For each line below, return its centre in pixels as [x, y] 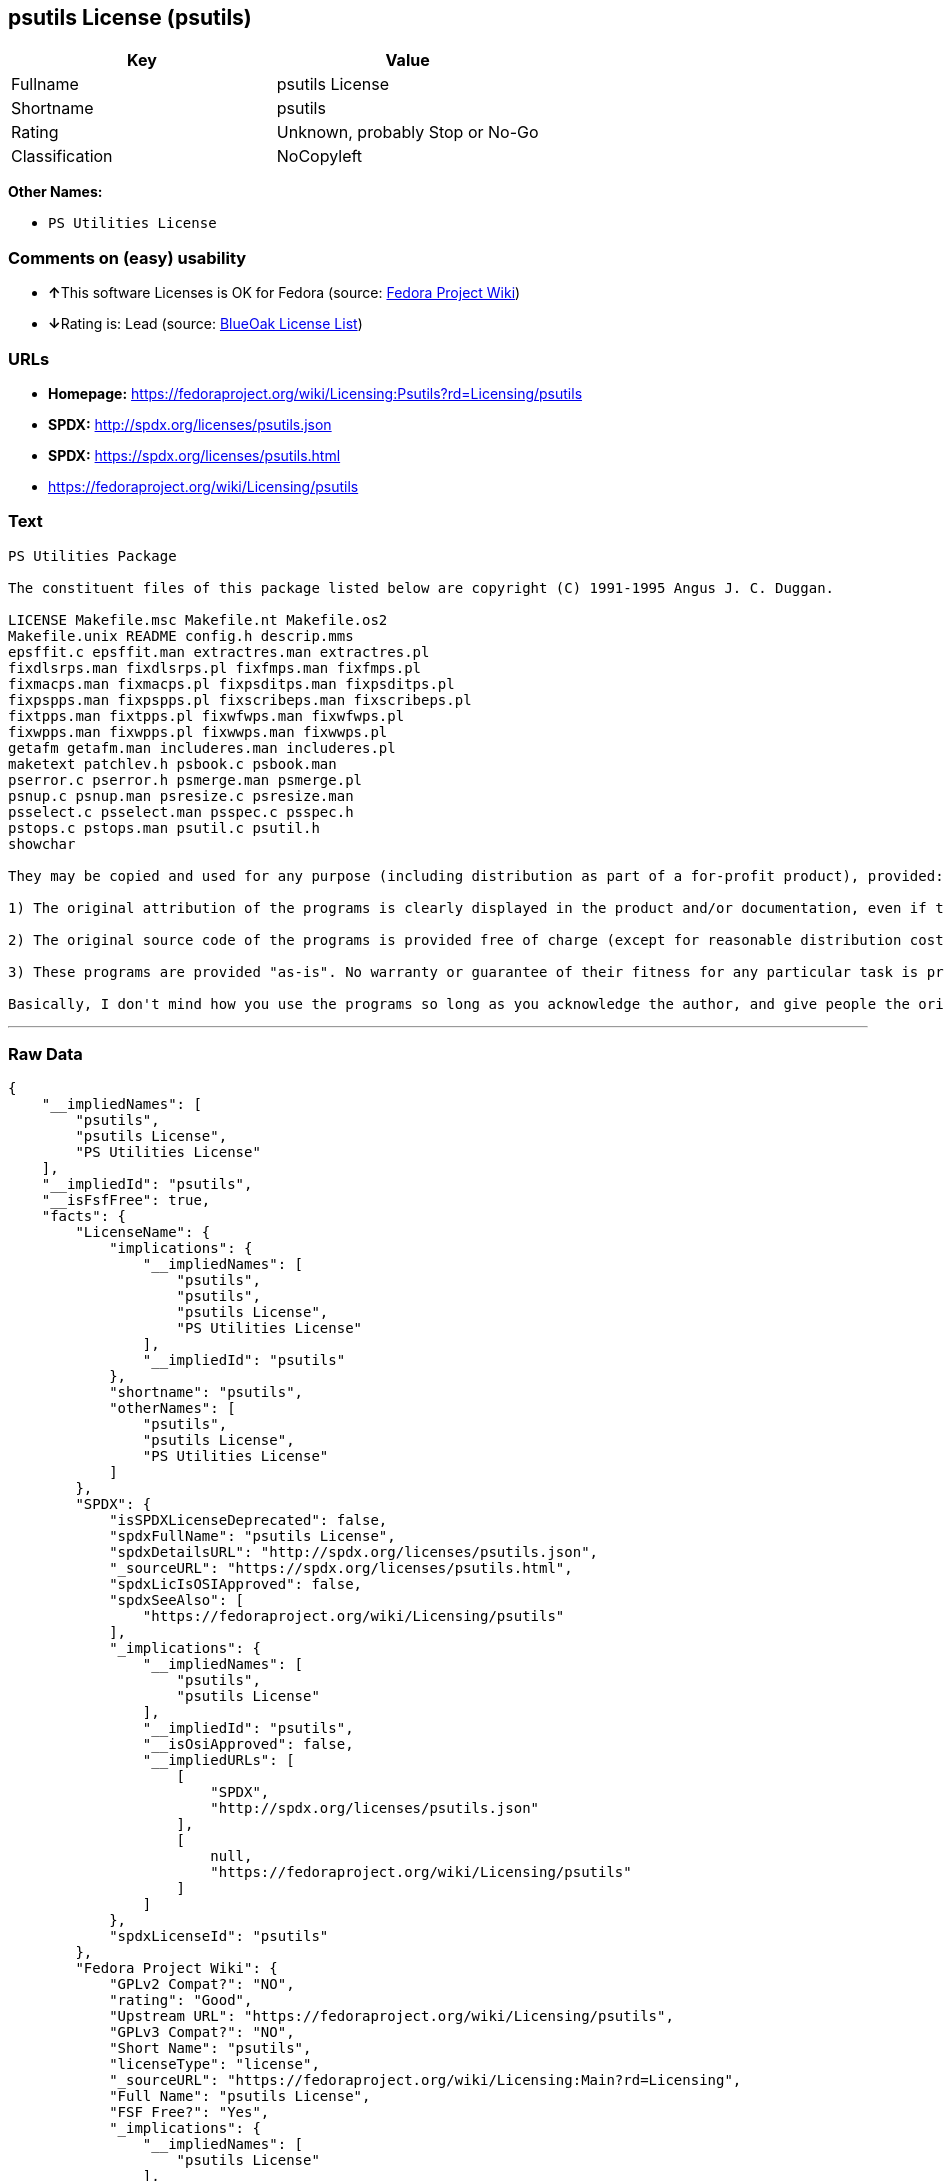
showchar [42, 843]
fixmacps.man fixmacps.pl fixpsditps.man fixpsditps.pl [231, 683]
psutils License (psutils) [130, 17]
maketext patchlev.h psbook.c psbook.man [172, 763]
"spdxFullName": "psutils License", [252, 1536]
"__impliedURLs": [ [218, 1760]
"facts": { [84, 1216]
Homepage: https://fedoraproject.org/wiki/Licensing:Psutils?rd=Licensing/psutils [315, 393]
